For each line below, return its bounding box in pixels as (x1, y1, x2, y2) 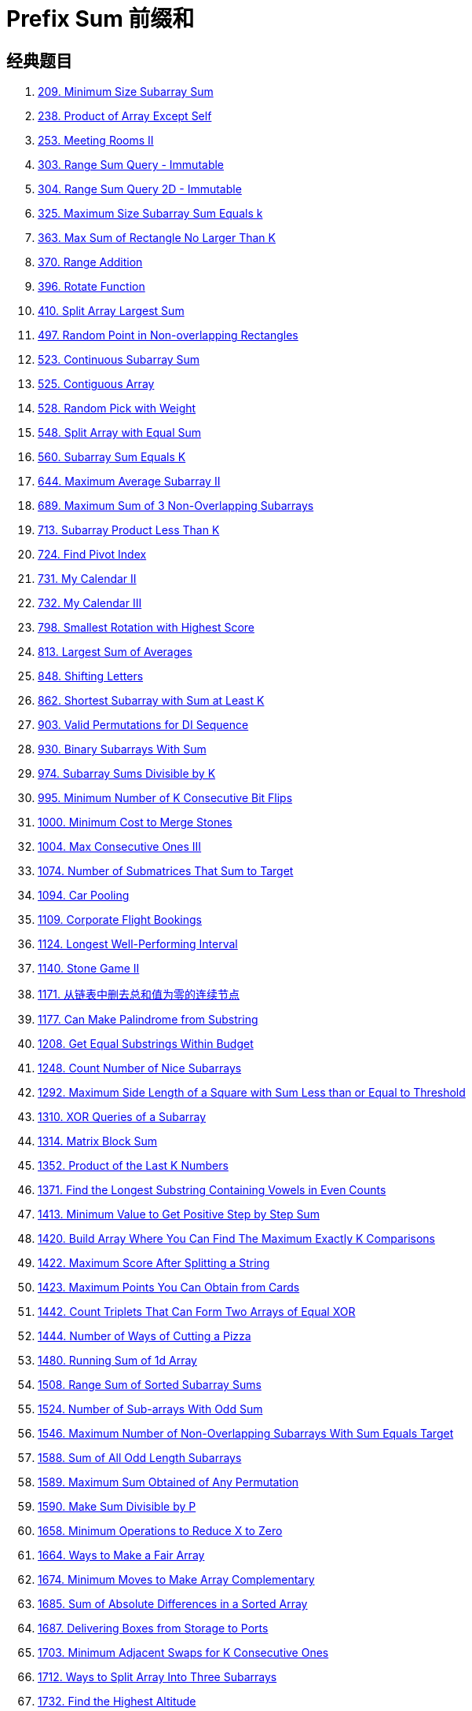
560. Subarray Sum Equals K (38, 450, 186, 464)
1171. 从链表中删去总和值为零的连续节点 (38, 987, 240, 1002)
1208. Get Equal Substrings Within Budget (38, 1037, 254, 1051)
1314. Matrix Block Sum (38, 1134, 158, 1149)
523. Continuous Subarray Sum (38, 353, 200, 367)
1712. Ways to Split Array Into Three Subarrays (38, 1670, 277, 1684)
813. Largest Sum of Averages (38, 645, 192, 659)
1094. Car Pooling (38, 888, 130, 903)
